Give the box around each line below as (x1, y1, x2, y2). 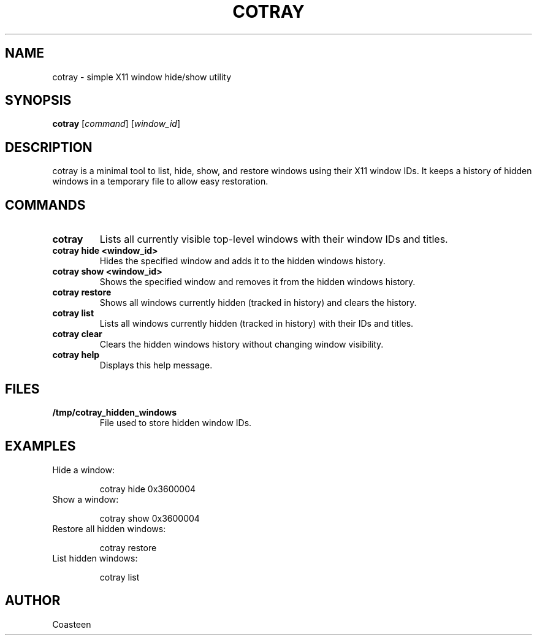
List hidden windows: (52, 552, 138, 563)
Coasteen (52, 619, 91, 630)
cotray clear (52, 329, 102, 340)
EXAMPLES (5, 438, 76, 454)
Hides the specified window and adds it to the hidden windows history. (99, 256, 386, 267)
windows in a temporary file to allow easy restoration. (52, 176, 268, 187)
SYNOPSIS (5, 93, 72, 109)
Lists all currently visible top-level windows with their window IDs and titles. (99, 233, 448, 246)
